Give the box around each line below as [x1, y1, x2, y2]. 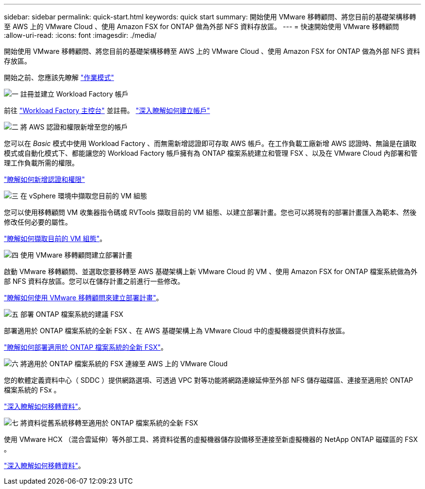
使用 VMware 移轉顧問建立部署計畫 [20, 251, 132, 259]
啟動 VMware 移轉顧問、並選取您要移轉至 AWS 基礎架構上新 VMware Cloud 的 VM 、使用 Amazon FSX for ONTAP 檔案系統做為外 [4, 267, 418, 276]
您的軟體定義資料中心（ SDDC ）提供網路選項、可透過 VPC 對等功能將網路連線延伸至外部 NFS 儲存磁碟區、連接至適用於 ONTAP [4, 376, 413, 384]
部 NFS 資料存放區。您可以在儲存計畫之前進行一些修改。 [4, 277, 184, 285]
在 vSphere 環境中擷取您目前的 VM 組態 [20, 192, 147, 200]
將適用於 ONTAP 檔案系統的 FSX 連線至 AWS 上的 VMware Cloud [20, 359, 228, 368]
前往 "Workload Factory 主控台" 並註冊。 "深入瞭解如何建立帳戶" [4, 106, 210, 114]
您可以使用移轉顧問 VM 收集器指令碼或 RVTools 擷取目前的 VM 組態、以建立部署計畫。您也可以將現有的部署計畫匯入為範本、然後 [4, 208, 417, 216]
